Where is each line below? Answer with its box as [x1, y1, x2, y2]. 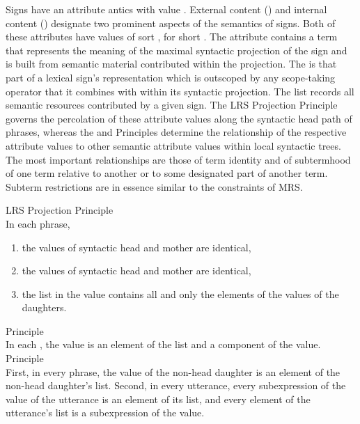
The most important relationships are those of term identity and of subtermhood [6, 152, 351, 166]
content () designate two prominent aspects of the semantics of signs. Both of [6, 15, 336, 30]
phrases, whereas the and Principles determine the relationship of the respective [6, 125, 347, 139]
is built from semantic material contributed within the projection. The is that [6, 56, 337, 71]
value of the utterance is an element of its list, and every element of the [6, 391, 311, 406]
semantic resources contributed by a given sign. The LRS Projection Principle [6, 97, 338, 112]
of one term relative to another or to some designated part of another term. [6, 166, 328, 180]
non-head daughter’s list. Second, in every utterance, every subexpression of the [6, 378, 346, 393]
